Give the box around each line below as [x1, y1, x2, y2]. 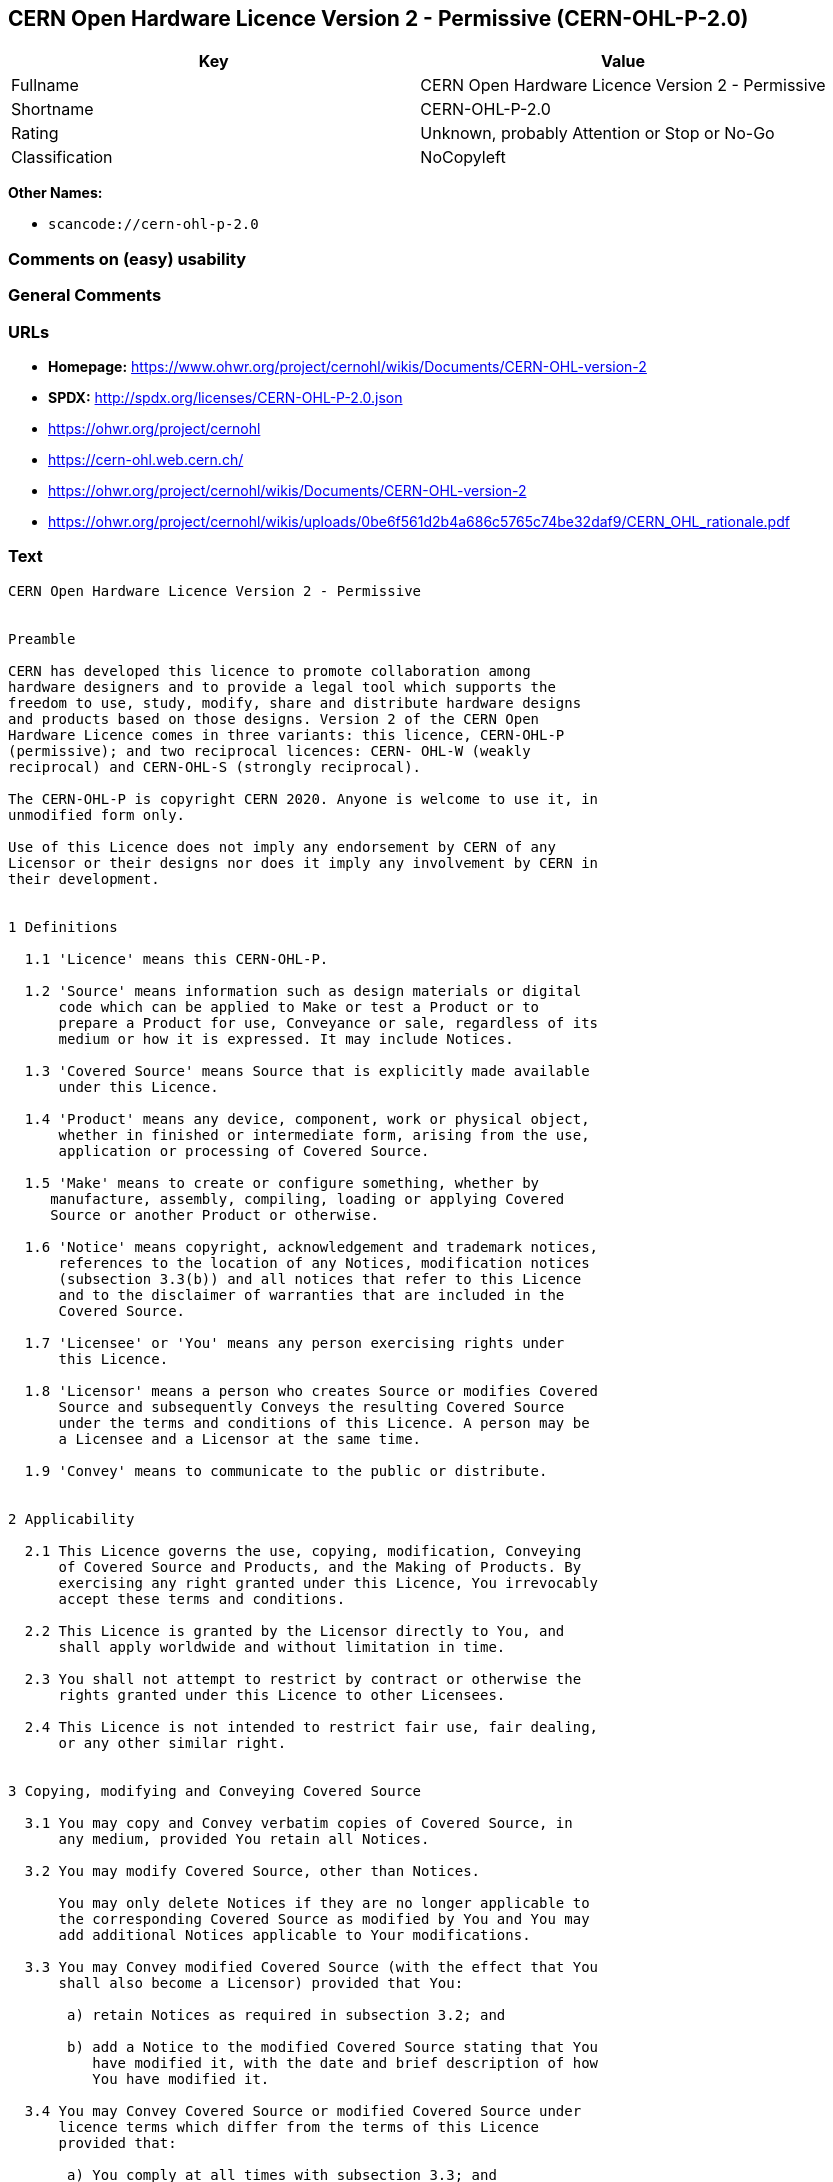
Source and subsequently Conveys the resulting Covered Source [58, 1398, 565, 1415]
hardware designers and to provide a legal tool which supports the [8, 678, 556, 695]
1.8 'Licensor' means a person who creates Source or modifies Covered [24, 1382, 599, 1399]
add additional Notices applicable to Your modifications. [58, 1926, 531, 1943]
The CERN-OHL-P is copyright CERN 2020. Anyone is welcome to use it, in [8, 790, 599, 807]
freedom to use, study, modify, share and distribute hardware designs [8, 694, 582, 711]
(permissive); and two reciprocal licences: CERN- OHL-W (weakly [8, 742, 531, 759]
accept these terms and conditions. [58, 1590, 346, 1607]
